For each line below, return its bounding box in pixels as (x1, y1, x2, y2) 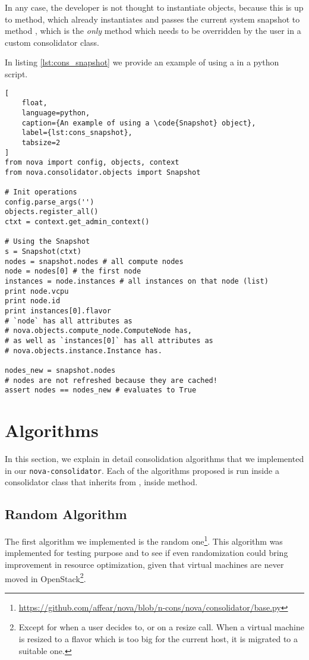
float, (21, 99, 48, 108)
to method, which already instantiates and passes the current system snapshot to (5, 12, 300, 25)
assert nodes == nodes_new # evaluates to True (5, 386, 197, 395)
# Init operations (5, 188, 77, 197)
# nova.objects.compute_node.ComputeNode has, (5, 326, 192, 335)
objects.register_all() (5, 208, 99, 216)
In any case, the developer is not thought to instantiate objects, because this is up (5, 1, 304, 13)
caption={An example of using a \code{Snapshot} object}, (21, 118, 256, 127)
